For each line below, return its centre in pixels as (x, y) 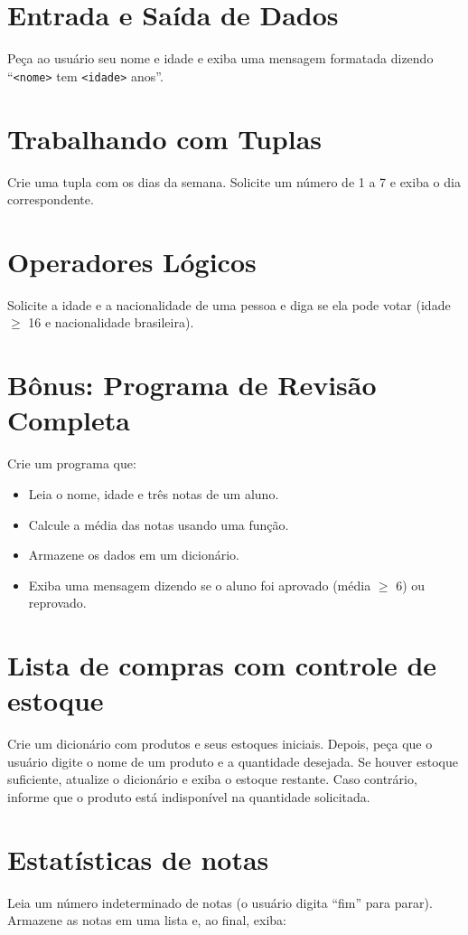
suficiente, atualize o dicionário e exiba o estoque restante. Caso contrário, (212, 779)
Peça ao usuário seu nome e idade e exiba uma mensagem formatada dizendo (220, 58)
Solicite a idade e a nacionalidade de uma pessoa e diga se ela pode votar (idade (229, 304)
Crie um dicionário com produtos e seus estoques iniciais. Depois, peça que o (220, 744)
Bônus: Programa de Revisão (192, 385)
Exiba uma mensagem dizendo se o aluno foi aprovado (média (200, 585)
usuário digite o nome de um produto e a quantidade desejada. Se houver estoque (233, 761)
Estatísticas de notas (138, 859)
